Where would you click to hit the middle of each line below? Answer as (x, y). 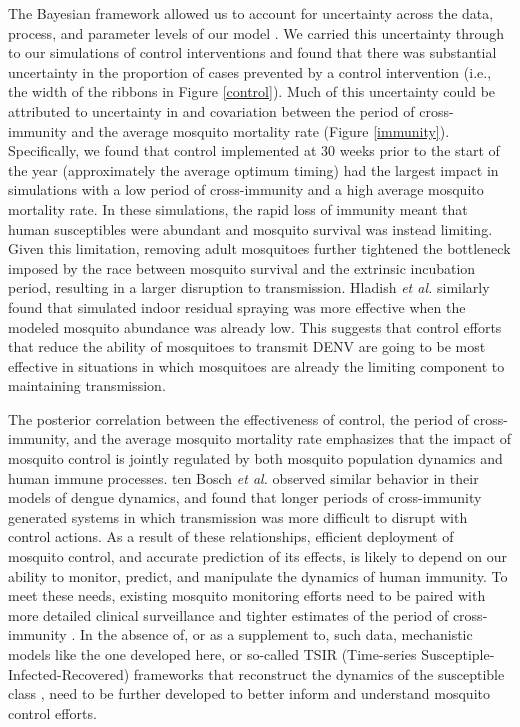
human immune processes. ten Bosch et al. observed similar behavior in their (243, 477)
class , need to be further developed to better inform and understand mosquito (249, 693)
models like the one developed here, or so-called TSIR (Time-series (212, 654)
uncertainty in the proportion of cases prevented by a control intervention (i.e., (250, 71)
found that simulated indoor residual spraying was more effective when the (237, 306)
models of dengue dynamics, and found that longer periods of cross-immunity (245, 497)
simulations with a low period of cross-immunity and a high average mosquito (246, 189)
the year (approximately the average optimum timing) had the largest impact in (253, 169)
